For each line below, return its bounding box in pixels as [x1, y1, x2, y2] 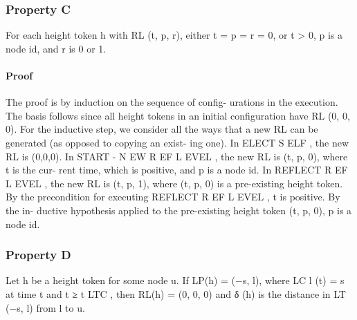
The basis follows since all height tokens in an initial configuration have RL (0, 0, [6, 108, 350, 122]
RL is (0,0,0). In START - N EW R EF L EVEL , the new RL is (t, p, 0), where [6, 149, 348, 163]
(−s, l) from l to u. [6, 300, 85, 314]
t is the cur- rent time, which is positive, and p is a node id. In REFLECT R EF [6, 162, 348, 177]
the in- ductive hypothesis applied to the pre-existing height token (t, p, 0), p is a [6, 203, 352, 217]
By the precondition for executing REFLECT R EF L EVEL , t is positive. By [6, 189, 340, 204]
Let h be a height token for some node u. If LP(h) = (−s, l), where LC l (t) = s [6, 273, 345, 288]
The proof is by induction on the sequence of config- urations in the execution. [6, 95, 338, 109]
